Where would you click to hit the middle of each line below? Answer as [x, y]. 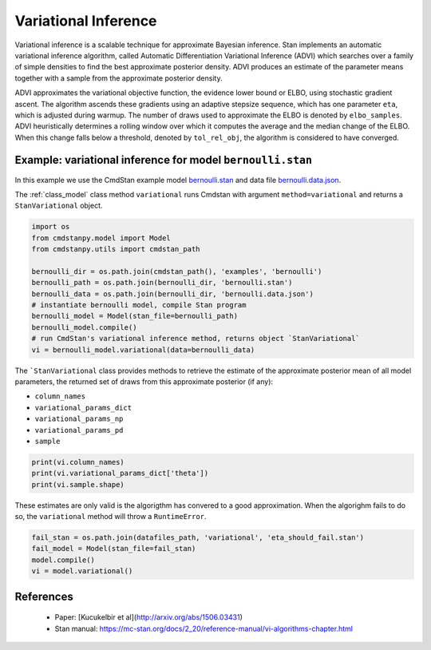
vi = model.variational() [82, 571]
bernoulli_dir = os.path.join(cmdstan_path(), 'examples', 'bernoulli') [177, 271]
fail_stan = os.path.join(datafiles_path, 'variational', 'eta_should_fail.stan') [198, 538]
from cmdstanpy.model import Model [101, 238]
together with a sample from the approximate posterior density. [119, 78]
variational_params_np [79, 419]
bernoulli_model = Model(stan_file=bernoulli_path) [135, 316]
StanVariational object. [59, 206]
